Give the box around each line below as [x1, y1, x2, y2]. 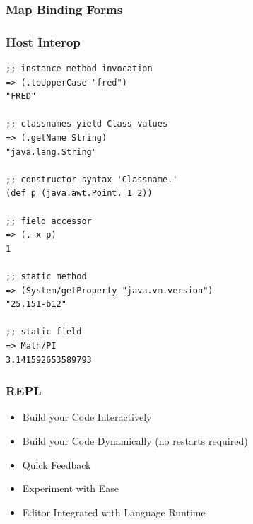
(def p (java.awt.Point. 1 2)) [6, 188, 153, 199]
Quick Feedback [22, 457, 91, 472]
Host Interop [6, 33, 81, 50]
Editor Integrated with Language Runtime [22, 504, 206, 519]
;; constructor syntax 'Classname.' [6, 174, 178, 185]
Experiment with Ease [22, 481, 119, 496]
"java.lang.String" [6, 146, 97, 157]
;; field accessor [6, 216, 92, 226]
